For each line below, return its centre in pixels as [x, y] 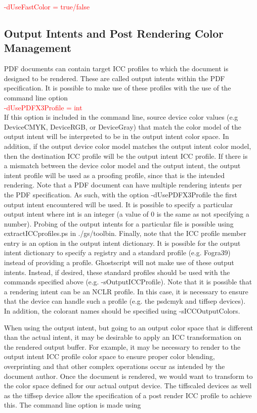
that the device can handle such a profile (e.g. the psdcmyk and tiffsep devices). [125, 301]
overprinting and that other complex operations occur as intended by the [114, 366]
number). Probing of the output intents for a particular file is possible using [119, 223]
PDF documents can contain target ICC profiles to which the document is [116, 69]
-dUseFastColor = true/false [47, 6]
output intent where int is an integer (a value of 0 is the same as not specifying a [127, 214]
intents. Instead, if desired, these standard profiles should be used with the [117, 272]
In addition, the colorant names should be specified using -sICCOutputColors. [122, 311]
